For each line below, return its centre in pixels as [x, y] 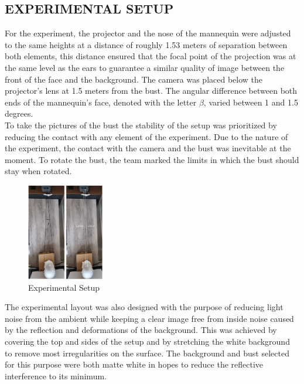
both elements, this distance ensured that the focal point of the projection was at [151, 56]
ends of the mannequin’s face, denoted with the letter [101, 102]
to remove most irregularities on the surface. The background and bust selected [147, 353]
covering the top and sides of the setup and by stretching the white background [147, 341]
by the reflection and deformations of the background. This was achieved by [141, 330]
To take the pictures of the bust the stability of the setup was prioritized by [141, 125]
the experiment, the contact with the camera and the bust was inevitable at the [148, 148]
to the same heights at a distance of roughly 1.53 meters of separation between [146, 44]
